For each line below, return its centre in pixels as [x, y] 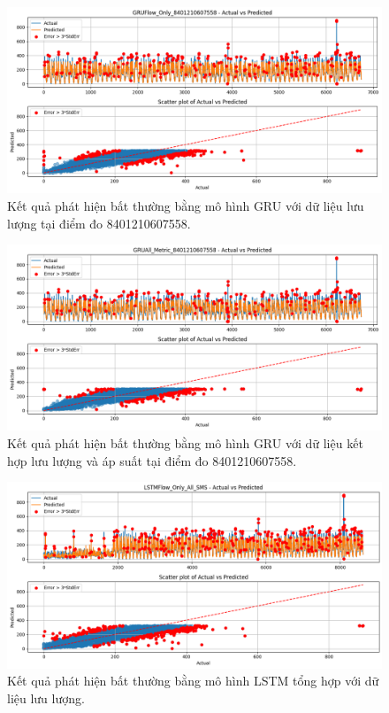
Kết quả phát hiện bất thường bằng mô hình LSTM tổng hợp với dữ [193, 681]
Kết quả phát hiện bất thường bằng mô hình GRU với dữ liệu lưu [186, 205]
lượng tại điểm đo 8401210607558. [99, 223]
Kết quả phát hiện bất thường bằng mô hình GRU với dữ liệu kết [185, 443]
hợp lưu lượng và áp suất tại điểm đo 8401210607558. [152, 460]
